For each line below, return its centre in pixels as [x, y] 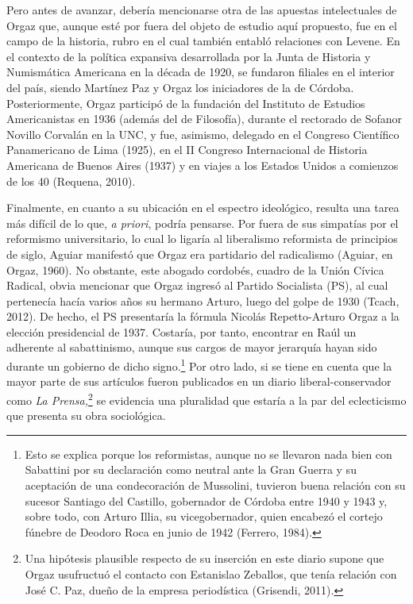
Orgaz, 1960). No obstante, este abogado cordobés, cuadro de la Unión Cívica [195, 269]
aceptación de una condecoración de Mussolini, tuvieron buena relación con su [215, 485]
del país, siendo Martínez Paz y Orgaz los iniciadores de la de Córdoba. [180, 87]
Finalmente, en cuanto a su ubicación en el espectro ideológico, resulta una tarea [203, 208]
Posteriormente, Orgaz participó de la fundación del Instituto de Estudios [186, 103]
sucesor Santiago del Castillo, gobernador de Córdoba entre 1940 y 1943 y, [206, 500]
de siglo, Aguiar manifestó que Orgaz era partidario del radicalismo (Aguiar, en [200, 254]
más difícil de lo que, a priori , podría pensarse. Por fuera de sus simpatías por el [203, 223]
